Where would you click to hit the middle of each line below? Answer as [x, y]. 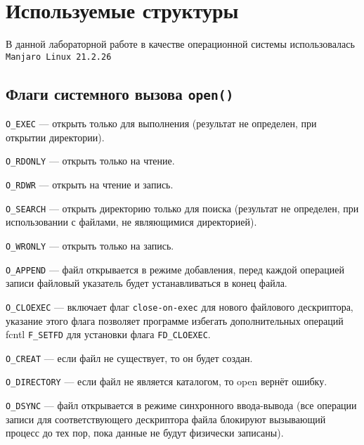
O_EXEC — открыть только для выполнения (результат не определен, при [161, 123]
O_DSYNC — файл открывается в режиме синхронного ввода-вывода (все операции [181, 405]
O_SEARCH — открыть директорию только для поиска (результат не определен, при [182, 208]
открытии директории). [55, 137]
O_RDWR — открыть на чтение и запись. [90, 185]
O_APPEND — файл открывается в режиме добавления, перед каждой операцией [175, 269]
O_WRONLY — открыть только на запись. [90, 245]
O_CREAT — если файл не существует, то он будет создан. [129, 357]
